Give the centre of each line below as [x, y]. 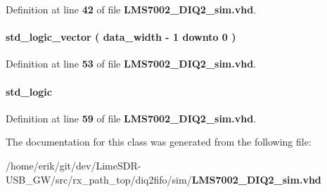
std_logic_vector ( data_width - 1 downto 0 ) [121, 37]
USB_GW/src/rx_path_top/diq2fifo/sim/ [99, 179]
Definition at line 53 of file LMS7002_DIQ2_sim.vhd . [131, 64]
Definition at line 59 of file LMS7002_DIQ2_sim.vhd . [131, 118]
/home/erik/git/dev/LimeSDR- [73, 165]
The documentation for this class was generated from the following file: [159, 142]
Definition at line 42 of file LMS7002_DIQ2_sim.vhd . [131, 9]
